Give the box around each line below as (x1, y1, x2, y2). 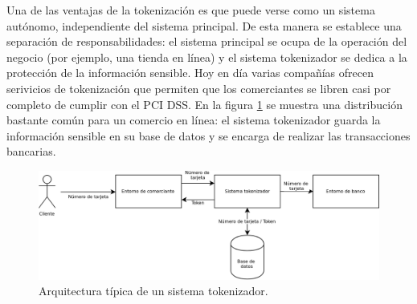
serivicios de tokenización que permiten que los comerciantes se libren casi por (6, 79, 391, 96)
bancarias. (6, 143, 56, 160)
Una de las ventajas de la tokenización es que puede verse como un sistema (6, 2, 375, 18)
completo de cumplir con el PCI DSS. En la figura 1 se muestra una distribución (6, 95, 403, 112)
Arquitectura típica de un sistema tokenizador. (39, 282, 268, 299)
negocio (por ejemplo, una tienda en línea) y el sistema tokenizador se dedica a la (6, 48, 407, 65)
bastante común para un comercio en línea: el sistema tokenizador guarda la (6, 111, 381, 128)
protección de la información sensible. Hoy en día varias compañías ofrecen (6, 64, 374, 81)
